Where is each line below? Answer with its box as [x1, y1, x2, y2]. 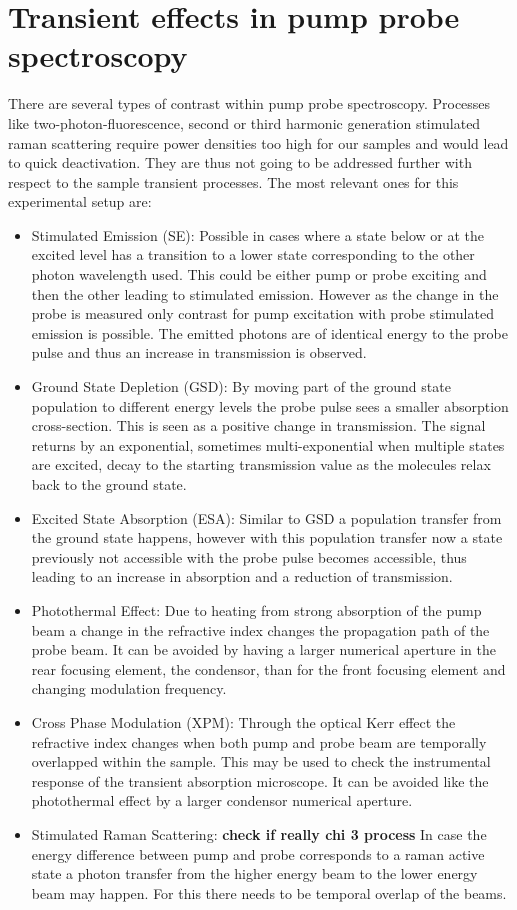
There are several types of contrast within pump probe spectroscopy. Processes [8, 93, 491, 114]
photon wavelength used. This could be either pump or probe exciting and [31, 264, 487, 285]
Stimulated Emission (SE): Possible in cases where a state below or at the [31, 224, 485, 245]
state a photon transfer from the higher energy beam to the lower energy [31, 863, 478, 884]
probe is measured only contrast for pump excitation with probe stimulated [31, 303, 494, 324]
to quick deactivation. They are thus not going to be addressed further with [8, 152, 472, 173]
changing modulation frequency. [31, 678, 227, 699]
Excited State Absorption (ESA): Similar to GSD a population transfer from [31, 507, 502, 528]
